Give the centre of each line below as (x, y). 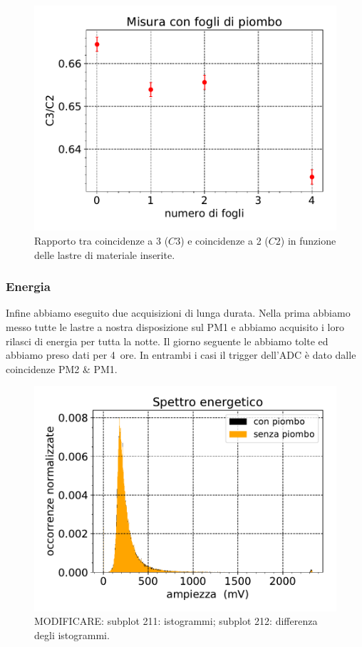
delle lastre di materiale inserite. (105, 254)
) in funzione (308, 240)
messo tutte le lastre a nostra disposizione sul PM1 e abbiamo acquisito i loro (175, 326)
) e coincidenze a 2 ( (224, 240)
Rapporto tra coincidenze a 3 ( (102, 240)
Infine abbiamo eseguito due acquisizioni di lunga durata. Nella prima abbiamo (178, 313)
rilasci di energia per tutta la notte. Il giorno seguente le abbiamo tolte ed (167, 341)
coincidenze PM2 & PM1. (62, 368)
